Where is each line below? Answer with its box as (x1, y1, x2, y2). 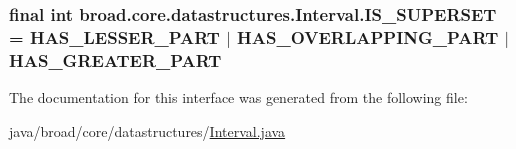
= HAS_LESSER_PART (9, 24, 220, 49)
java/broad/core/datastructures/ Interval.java (9, 120, 286, 141)
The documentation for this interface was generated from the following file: (9, 87, 468, 108)
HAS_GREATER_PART (9, 47, 222, 72)
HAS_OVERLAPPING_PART (237, 24, 499, 49)
